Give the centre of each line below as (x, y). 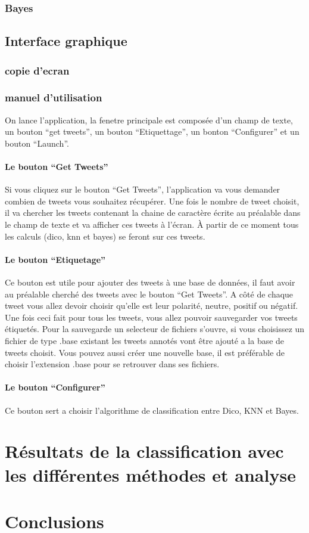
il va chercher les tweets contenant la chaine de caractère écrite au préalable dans (153, 213)
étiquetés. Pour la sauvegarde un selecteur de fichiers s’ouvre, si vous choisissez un (155, 329)
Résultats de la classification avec (144, 451)
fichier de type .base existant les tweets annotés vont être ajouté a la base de (145, 340)
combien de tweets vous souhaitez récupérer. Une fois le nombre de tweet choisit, (152, 201)
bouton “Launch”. (37, 143)
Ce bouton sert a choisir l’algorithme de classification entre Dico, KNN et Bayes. (152, 410)
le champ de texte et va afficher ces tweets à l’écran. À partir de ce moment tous (152, 224)
